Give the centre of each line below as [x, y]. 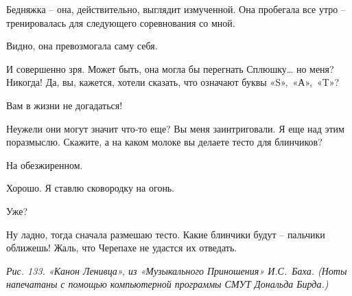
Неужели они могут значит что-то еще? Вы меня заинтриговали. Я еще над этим [175, 128]
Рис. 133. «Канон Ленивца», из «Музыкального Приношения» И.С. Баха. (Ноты [177, 270]
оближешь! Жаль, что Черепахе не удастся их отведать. [122, 248]
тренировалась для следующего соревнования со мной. [121, 22]
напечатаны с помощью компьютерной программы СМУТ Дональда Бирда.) [167, 284]
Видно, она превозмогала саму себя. [82, 46]
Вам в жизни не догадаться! [64, 105]
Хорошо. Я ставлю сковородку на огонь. [91, 188]
